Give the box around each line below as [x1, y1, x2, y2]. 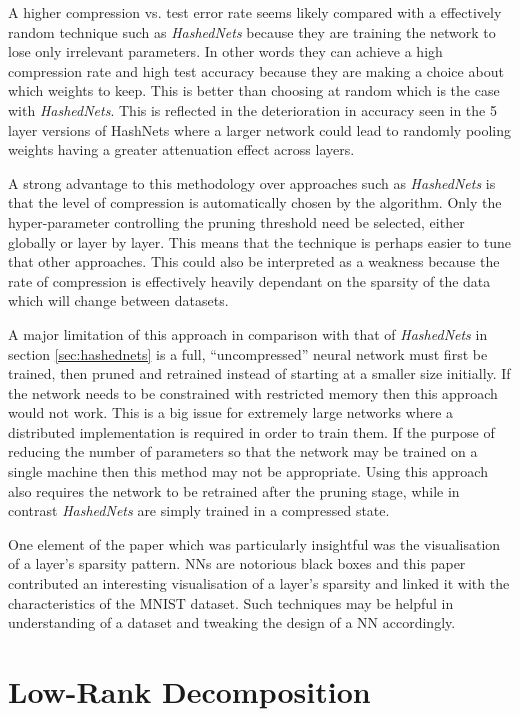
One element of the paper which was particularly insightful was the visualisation [8, 533, 501, 554]
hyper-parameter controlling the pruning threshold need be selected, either [8, 211, 465, 232]
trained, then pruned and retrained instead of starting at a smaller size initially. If [8, 363, 511, 384]
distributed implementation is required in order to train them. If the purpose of [8, 421, 495, 442]
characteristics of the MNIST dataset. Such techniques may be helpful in [8, 592, 454, 613]
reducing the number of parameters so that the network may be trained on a [8, 441, 478, 462]
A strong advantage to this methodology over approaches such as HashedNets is [8, 172, 496, 193]
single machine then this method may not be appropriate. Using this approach [8, 461, 488, 482]
